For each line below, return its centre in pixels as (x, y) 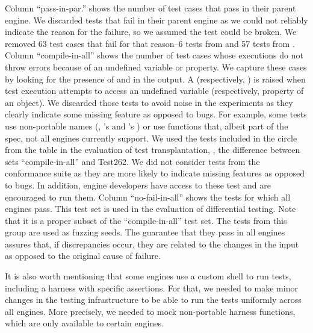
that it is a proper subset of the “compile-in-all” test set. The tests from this (146, 220)
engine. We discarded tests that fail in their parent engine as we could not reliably (156, 20)
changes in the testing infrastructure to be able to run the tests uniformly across (153, 300)
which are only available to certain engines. (84, 323)
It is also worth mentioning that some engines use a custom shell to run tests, (148, 276)
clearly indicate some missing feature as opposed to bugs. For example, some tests (156, 114)
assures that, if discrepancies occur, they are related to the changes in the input (152, 244)
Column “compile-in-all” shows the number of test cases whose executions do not (154, 55)
